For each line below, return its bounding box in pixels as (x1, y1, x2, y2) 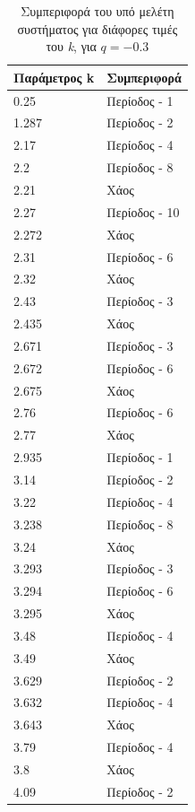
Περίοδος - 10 (106, 202, 180, 221)
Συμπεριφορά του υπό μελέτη (21, 2, 174, 20)
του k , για (46, 37, 97, 56)
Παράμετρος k (13, 67, 95, 86)
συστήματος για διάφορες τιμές (17, 19, 178, 38)
